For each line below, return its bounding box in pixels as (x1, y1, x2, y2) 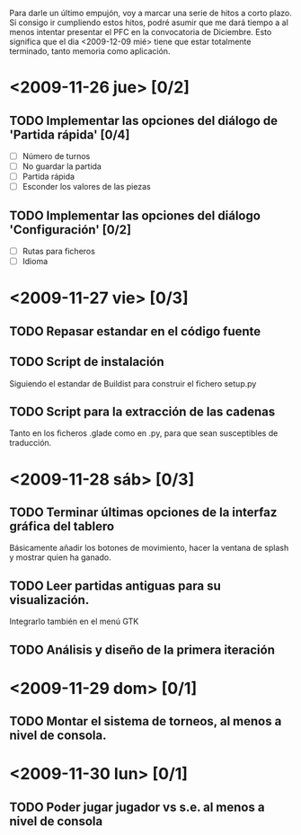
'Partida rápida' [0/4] (9, 127, 130, 142)
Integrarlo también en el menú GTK (9, 616, 139, 627)
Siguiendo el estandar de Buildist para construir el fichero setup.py (9, 378, 257, 389)
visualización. (9, 592, 90, 608)
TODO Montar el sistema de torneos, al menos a (9, 714, 282, 729)
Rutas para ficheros (22, 246, 96, 257)
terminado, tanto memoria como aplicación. (9, 46, 171, 57)
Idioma (22, 256, 49, 267)
